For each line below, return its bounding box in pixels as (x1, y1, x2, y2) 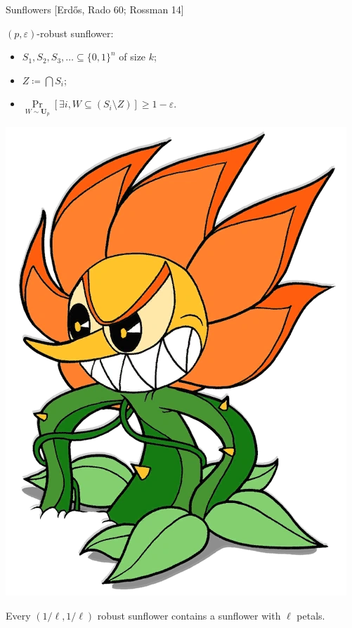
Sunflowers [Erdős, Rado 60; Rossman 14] (6, 2, 184, 16)
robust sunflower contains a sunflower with (97, 608, 281, 622)
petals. (296, 608, 325, 622)
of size (119, 49, 146, 64)
